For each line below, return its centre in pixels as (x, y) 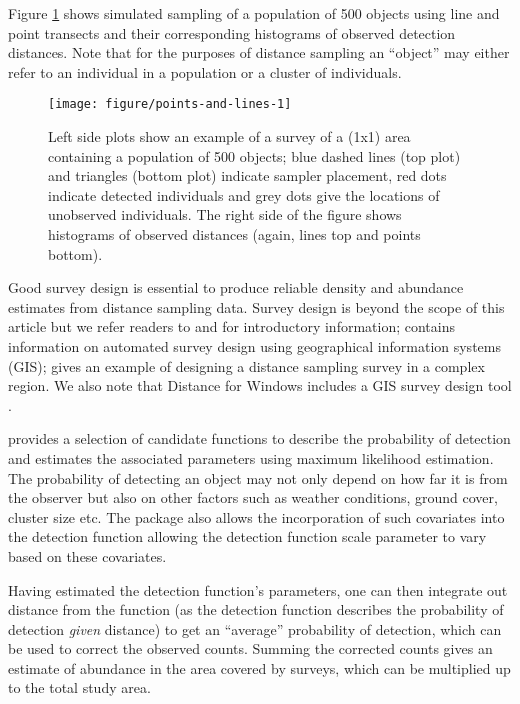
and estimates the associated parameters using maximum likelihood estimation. (251, 457)
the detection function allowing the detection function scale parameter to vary (247, 536)
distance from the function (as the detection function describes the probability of (256, 609)
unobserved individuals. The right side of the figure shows (225, 214)
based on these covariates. (87, 555)
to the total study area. (79, 687)
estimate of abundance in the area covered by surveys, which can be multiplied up (259, 667)
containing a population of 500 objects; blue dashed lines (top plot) (254, 155)
